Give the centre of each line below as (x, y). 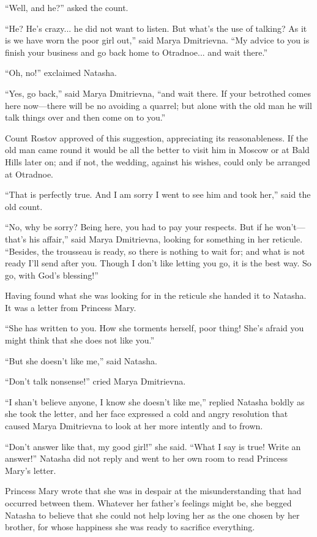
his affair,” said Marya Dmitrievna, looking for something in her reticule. (166, 238)
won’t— (290, 227)
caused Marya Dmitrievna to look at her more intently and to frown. (134, 426)
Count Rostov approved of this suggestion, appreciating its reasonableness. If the (157, 137)
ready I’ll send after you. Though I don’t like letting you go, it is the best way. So (158, 263)
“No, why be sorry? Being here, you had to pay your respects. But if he (139, 227)
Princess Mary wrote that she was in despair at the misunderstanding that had (153, 491)
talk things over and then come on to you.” (85, 117)
